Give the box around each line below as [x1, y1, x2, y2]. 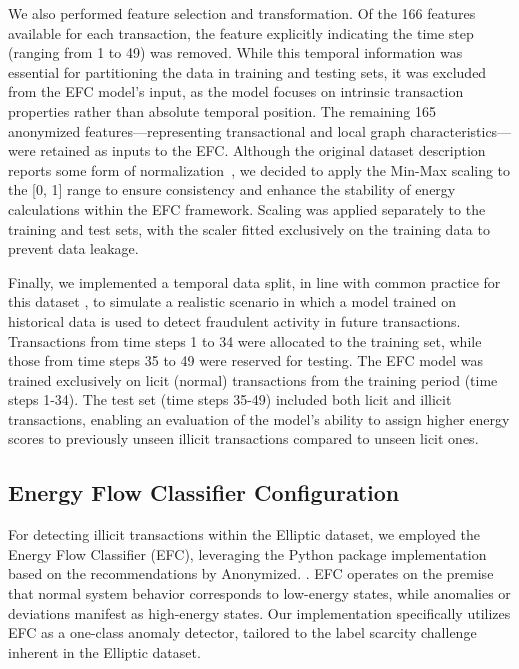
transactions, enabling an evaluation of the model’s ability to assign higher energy [8, 408, 510, 429]
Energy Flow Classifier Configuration [8, 477, 400, 508]
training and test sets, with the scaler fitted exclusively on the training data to [8, 218, 490, 239]
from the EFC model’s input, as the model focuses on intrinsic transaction [8, 81, 464, 102]
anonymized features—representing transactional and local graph [8, 120, 406, 141]
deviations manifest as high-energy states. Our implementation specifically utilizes [8, 602, 511, 623]
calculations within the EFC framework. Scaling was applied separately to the [8, 198, 486, 219]
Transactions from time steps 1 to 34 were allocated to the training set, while [8, 330, 482, 351]
